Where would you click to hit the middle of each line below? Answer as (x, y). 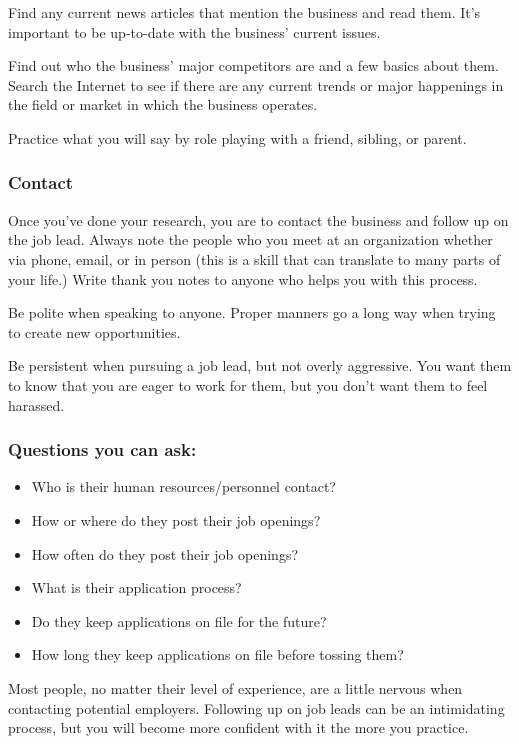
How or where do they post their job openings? (176, 519)
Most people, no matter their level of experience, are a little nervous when (235, 687)
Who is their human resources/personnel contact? (183, 486)
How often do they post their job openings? (165, 553)
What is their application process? (136, 587)
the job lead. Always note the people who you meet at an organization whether (250, 239)
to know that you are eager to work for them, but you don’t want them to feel (248, 384)
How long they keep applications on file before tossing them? (217, 654)
